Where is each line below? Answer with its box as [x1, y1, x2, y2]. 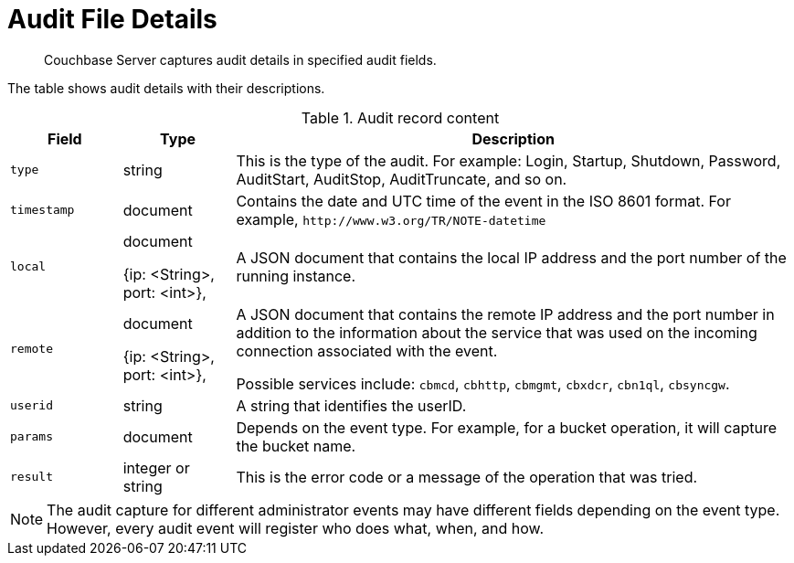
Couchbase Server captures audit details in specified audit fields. [44, 51, 437, 68]
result [10, 470, 53, 484]
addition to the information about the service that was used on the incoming [236, 323, 757, 342]
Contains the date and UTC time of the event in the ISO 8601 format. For [236, 191, 731, 210]
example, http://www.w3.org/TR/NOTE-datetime [236, 209, 546, 228]
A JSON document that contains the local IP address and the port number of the [236, 248, 787, 267]
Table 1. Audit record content [301, 108, 500, 127]
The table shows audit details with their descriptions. [7, 80, 325, 96]
